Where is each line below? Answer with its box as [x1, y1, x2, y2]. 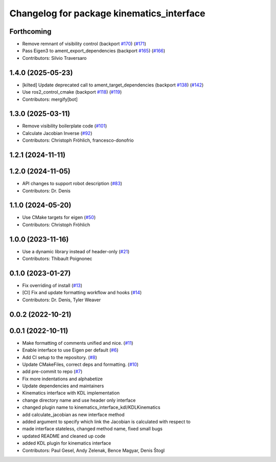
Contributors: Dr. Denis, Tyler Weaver [22, 297, 101, 303]
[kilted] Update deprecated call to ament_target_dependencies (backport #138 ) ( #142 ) [22, 82, 204, 88]
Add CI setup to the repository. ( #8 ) [22, 354, 97, 360]
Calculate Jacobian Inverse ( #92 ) [22, 130, 93, 136]
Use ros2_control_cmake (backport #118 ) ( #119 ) [22, 89, 122, 95]
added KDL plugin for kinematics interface [22, 440, 111, 446]
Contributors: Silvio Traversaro [22, 55, 87, 61]
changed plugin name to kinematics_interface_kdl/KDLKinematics [22, 404, 160, 410]
